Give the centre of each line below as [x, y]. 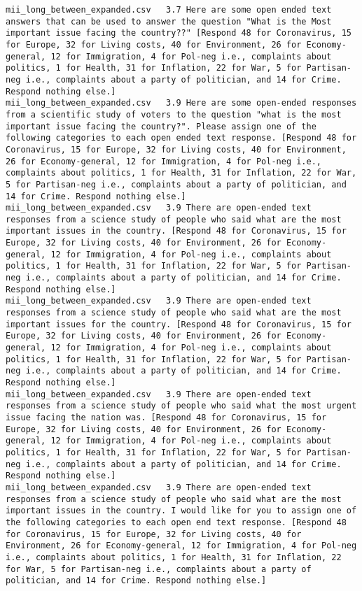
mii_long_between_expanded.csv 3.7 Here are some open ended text [169, 10]
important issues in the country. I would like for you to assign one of [181, 511]
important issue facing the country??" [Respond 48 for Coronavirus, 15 [179, 33]
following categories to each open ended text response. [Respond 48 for [181, 138]
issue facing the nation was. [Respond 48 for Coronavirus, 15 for [166, 417]
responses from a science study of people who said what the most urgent [181, 406]
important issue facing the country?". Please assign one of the [161, 126]
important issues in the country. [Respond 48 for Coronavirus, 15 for [176, 231]
